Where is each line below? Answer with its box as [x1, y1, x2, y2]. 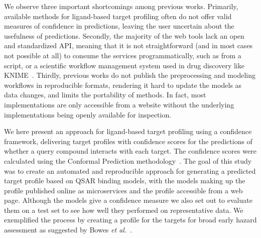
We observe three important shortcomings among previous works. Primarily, [4, 1, 238, 11]
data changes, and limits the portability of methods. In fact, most [4, 89, 206, 100]
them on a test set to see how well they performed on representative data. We [4, 204, 243, 215]
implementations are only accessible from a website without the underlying [4, 99, 234, 109]
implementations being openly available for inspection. [4, 109, 172, 120]
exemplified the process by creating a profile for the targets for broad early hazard [4, 214, 257, 225]
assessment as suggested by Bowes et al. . [4, 224, 133, 235]
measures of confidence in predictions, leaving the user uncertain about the [4, 21, 234, 31]
